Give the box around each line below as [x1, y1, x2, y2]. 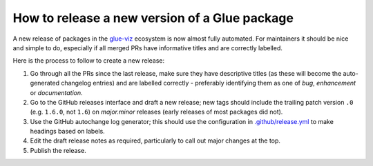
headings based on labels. [30, 127, 105, 136]
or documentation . [30, 88, 83, 96]
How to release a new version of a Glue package [12, 10, 294, 25]
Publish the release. [30, 146, 86, 154]
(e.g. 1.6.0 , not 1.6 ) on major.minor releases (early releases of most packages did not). [30, 107, 283, 116]
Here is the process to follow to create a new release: [12, 56, 165, 65]
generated [30, 79, 60, 87]
